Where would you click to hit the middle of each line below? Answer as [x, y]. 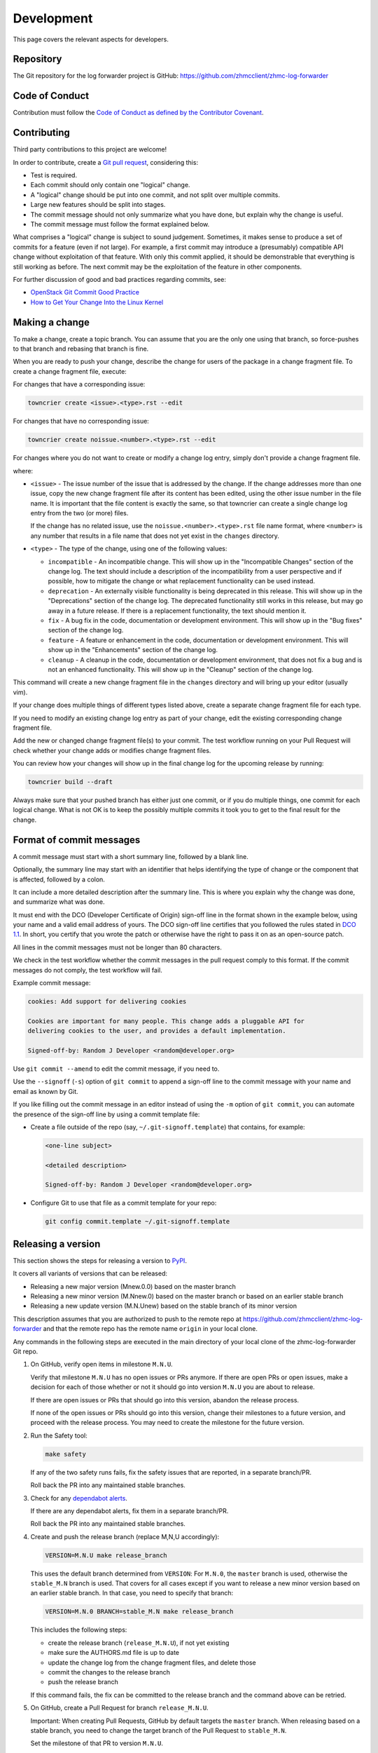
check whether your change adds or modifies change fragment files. [112, 750]
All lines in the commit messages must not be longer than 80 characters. [117, 947]
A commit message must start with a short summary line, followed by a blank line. [131, 856]
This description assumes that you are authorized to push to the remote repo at [127, 1319]
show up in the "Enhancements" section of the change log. [133, 650]
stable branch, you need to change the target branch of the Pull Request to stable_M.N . [159, 1730]
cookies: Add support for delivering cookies [107, 1002]
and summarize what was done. [59, 902]
